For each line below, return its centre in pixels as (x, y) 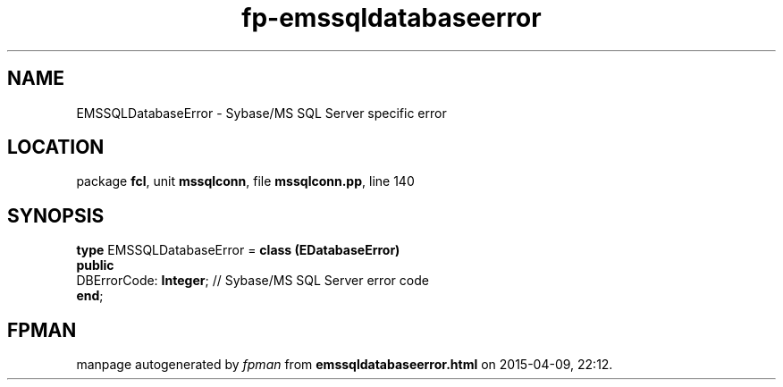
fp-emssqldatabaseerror (391, 18)
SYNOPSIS (56, 215)
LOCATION (56, 147)
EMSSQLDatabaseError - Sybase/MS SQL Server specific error (261, 113)
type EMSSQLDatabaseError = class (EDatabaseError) (238, 250)
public (95, 265)
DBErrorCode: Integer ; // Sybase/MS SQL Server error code (253, 281)
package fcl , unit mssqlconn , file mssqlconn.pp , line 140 (245, 181)
